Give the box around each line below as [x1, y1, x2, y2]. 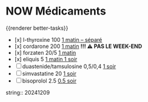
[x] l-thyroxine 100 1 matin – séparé [14, 36, 103, 43]
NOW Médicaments [5, 4, 107, 18]
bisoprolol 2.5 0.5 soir [22, 77, 77, 84]
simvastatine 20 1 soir [22, 70, 76, 77]
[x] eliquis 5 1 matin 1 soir [14, 55, 78, 63]
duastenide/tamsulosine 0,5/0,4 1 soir [22, 63, 116, 70]
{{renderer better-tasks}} [5, 24, 69, 32]
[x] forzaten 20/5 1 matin [14, 49, 76, 56]
